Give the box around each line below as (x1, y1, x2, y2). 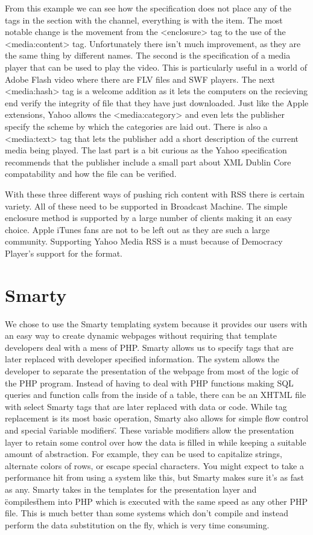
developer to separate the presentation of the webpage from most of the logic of (5, 364, 299, 377)
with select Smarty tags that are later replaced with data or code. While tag (5, 400, 287, 412)
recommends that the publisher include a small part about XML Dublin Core (5, 155, 291, 168)
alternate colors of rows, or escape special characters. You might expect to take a (5, 459, 304, 472)
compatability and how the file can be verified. (5, 167, 177, 180)
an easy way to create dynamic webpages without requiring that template (5, 329, 277, 342)
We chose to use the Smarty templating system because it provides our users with (5, 317, 308, 330)
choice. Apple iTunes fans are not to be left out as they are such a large (5, 223, 270, 235)
